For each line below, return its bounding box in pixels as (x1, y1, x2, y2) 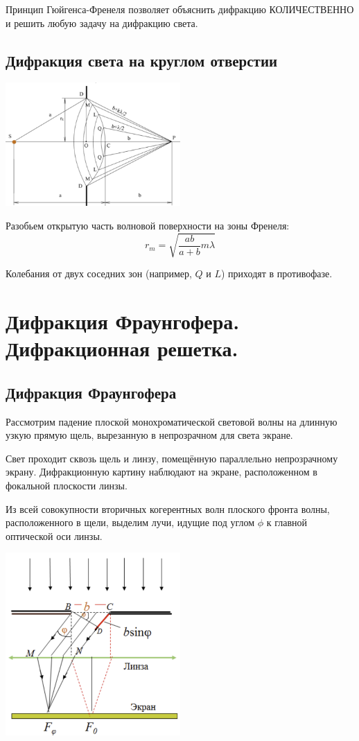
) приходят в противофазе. (220, 266, 333, 281)
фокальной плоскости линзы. (6, 478, 128, 492)
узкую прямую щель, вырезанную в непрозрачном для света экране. (6, 428, 293, 442)
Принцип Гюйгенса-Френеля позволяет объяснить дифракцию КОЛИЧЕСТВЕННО (6, 2, 354, 16)
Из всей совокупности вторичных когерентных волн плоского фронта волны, (6, 501, 330, 516)
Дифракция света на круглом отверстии (6, 49, 278, 71)
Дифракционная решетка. (6, 334, 238, 363)
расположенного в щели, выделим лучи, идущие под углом (6, 515, 255, 530)
